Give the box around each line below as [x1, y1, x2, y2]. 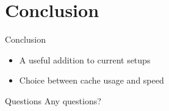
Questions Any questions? [5, 94, 101, 107]
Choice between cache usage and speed [19, 74, 164, 87]
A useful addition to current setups [19, 53, 151, 66]
